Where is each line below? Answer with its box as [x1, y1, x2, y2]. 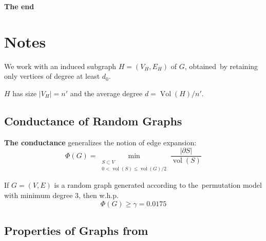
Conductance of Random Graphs [4, 113, 182, 128]
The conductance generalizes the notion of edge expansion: [4, 137, 197, 147]
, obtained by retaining [184, 60, 258, 71]
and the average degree [70, 87, 143, 98]
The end [4, 1, 34, 11]
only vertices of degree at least [4, 71, 100, 81]
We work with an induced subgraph [4, 60, 116, 71]
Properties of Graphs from [4, 223, 148, 238]
